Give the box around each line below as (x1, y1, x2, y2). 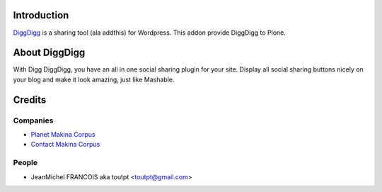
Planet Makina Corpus (30, 130, 95, 138)
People (13, 158, 38, 168)
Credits (13, 94, 47, 106)
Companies (13, 115, 54, 125)
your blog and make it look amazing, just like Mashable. (13, 75, 175, 84)
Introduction (13, 9, 69, 21)
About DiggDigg (13, 47, 86, 59)
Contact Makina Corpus (30, 140, 100, 149)
